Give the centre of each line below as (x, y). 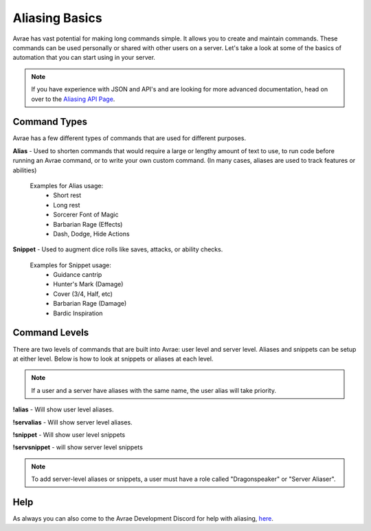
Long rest (67, 205)
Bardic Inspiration (78, 313)
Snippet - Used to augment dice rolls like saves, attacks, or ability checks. (118, 249)
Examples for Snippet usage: (70, 265)
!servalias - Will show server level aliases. (73, 422)
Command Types (50, 122)
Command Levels (51, 333)
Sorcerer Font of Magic (86, 215)
